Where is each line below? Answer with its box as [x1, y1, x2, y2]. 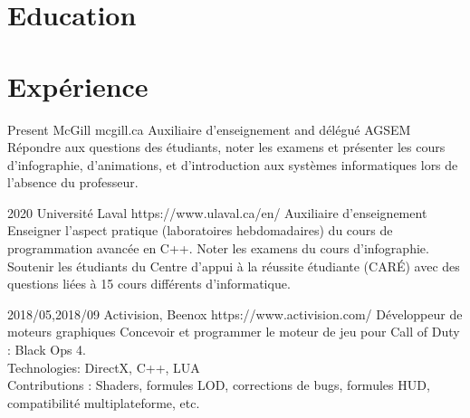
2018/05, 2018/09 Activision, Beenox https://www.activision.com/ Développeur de [7, 304, 463, 323]
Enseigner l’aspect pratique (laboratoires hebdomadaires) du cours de [7, 221, 393, 240]
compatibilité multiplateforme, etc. [7, 393, 200, 412]
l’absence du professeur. [7, 173, 139, 192]
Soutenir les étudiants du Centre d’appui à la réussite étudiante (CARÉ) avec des [7, 256, 460, 275]
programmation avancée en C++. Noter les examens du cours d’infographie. [7, 239, 429, 258]
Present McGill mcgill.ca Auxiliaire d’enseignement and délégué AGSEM [7, 119, 411, 138]
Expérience [7, 67, 149, 104]
